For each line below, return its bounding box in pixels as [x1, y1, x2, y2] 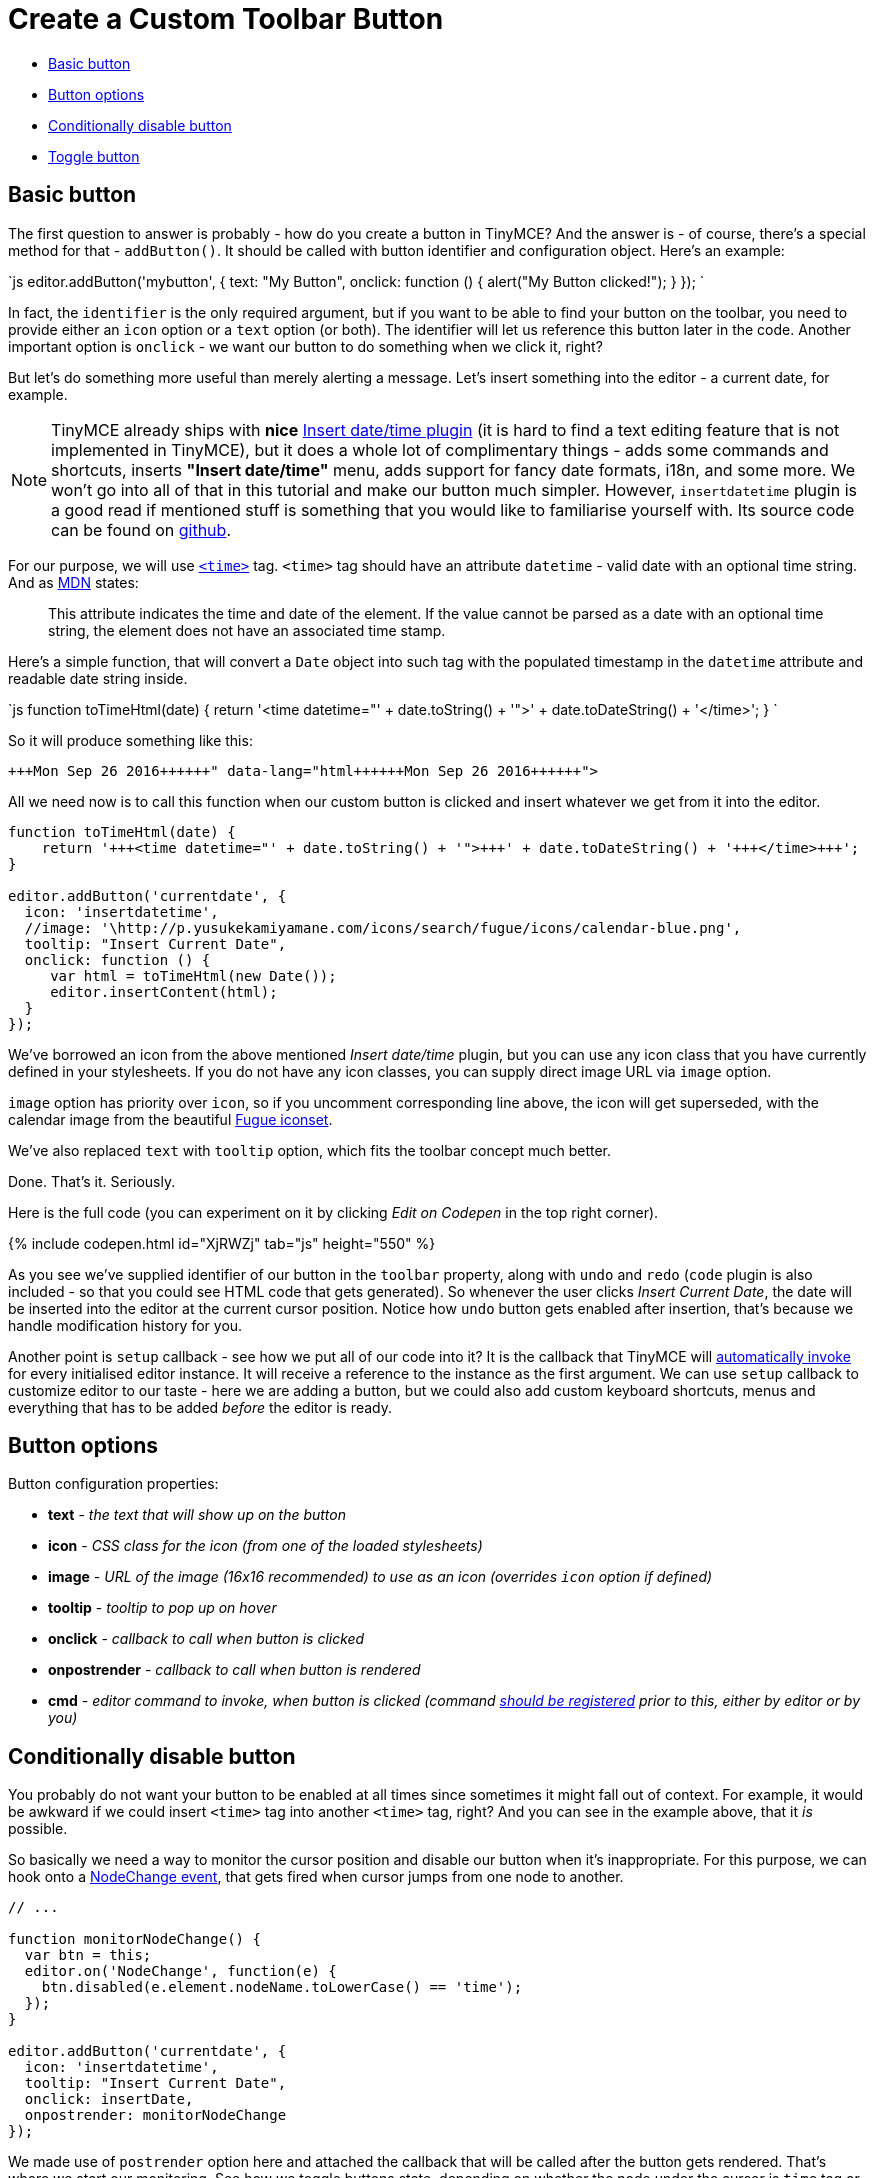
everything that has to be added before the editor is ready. [8, 1398, 392, 1416]
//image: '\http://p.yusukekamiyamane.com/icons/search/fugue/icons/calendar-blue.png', [24, 919, 742, 936]
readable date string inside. [8, 669, 188, 687]
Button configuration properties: [8, 1475, 219, 1493]
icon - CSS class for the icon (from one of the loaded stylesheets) [48, 1537, 483, 1555]
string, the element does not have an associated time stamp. [48, 621, 446, 639]
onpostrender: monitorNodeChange [24, 2107, 287, 2124]
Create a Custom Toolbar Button [8, 2, 444, 36]
